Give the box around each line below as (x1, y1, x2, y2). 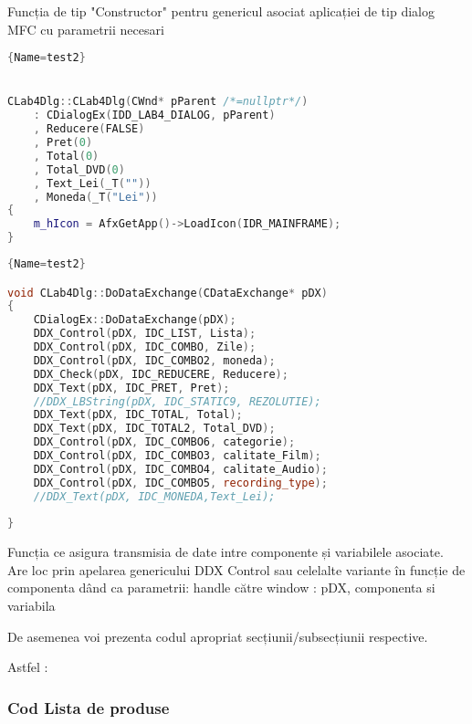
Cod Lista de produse (7, 696, 170, 719)
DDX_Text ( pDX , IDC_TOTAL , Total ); (33, 408, 243, 422)
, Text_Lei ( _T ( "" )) (33, 176, 152, 190)
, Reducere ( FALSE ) (33, 122, 145, 136)
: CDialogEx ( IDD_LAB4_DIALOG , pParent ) (33, 109, 276, 122)
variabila (7, 596, 56, 615)
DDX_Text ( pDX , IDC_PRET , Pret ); (33, 381, 230, 394)
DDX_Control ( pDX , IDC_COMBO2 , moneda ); (33, 353, 276, 367)
